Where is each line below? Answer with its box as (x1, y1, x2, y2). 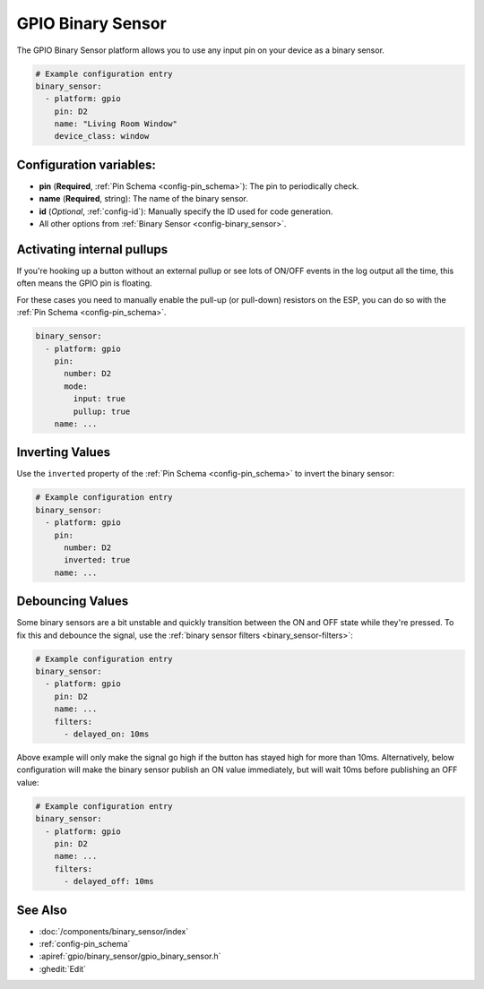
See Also (16, 902, 67, 917)
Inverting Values (16, 444, 111, 460)
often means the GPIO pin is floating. (16, 278, 152, 288)
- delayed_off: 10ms (64, 876, 154, 887)
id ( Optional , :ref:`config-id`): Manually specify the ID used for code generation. (39, 206, 333, 217)
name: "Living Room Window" (54, 119, 178, 129)
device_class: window (54, 131, 150, 142)
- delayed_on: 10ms (64, 729, 150, 739)
